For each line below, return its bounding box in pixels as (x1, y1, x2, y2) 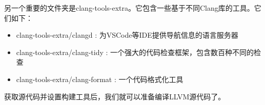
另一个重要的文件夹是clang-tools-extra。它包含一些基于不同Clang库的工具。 (4, 3, 254, 13)
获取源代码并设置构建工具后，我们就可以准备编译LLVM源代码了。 (4, 91, 226, 101)
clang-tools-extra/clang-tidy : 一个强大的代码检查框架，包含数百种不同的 (16, 46, 254, 57)
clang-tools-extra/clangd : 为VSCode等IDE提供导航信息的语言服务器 (16, 30, 238, 40)
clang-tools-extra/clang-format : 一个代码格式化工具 (16, 73, 184, 84)
